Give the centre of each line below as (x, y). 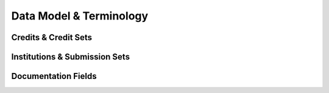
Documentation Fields (54, 76)
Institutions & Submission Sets (71, 57)
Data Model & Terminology (80, 16)
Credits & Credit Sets (52, 37)
